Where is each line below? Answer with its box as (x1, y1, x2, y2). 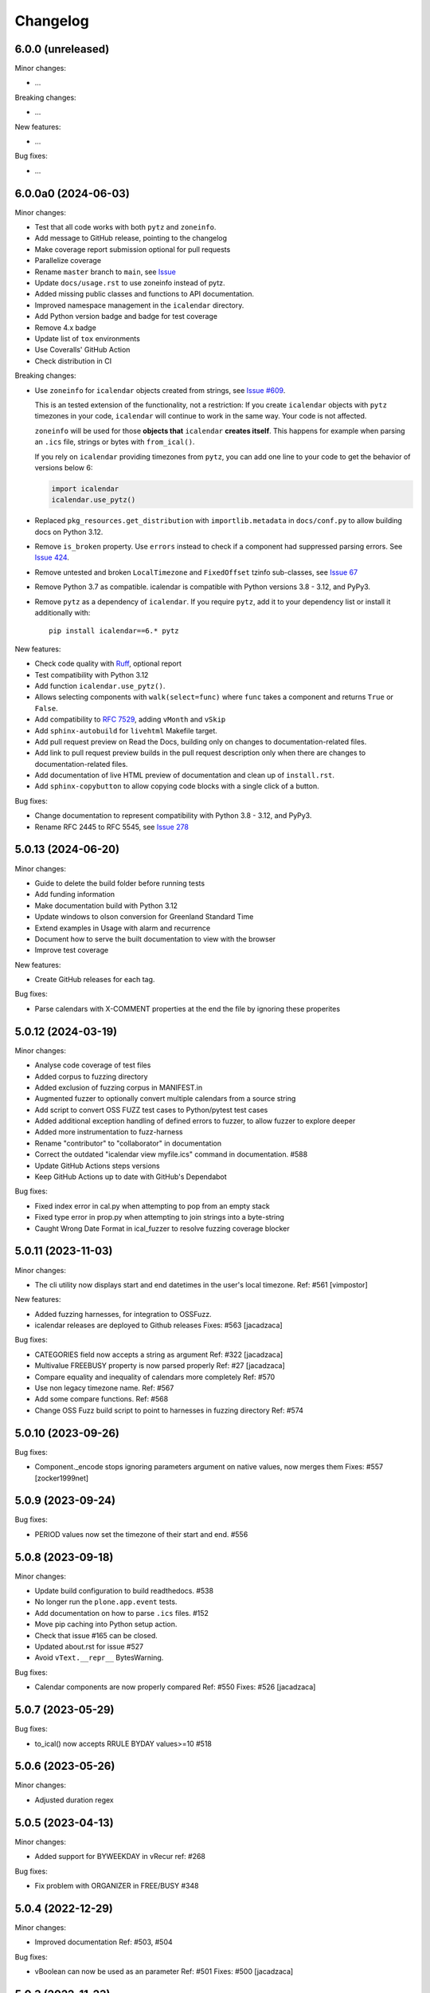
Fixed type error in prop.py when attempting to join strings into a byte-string (34, 1213, 284, 1222)
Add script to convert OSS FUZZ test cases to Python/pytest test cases (34, 1105, 268, 1114)
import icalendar (51, 484, 119, 493)
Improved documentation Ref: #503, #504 (34, 1937, 173, 1947)
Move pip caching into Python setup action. (34, 1619, 178, 1629)
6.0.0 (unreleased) (14, 42, 110, 56)
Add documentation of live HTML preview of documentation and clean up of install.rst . (34, 770, 334, 780)
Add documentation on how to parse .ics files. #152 (34, 1608, 209, 1618)
